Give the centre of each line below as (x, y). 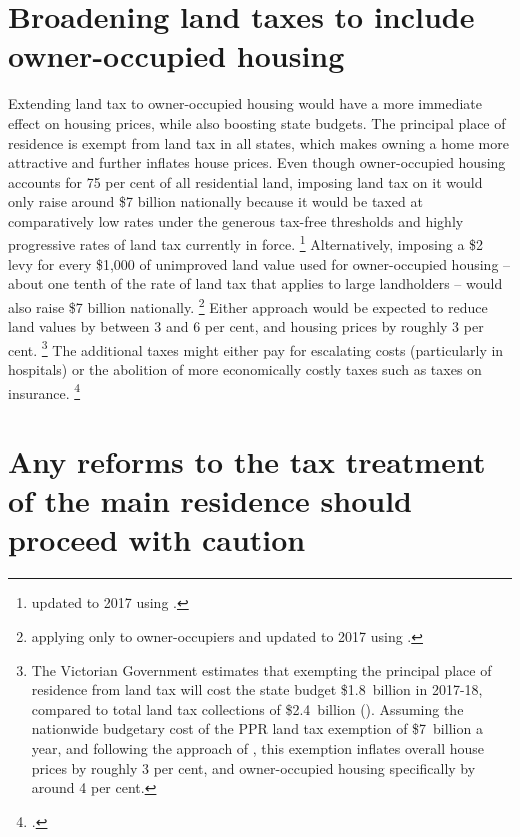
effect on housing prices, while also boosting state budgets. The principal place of (257, 122)
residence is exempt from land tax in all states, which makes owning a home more (258, 142)
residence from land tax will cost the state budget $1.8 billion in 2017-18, (257, 689)
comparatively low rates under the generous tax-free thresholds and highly (236, 220)
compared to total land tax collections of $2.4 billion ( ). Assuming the (247, 708)
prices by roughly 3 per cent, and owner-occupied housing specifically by (253, 767)
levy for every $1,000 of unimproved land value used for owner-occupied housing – (259, 263)
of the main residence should (210, 500)
